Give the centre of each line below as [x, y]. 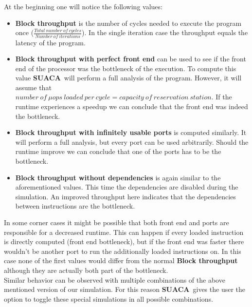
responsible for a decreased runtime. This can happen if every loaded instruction [124, 232]
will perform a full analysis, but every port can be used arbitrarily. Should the [132, 142]
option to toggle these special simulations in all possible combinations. [108, 298]
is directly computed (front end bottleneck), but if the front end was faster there [124, 241]
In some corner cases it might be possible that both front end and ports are [117, 222]
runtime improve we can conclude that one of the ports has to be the [118, 151]
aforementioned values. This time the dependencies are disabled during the [127, 187]
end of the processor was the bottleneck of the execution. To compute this [126, 68]
